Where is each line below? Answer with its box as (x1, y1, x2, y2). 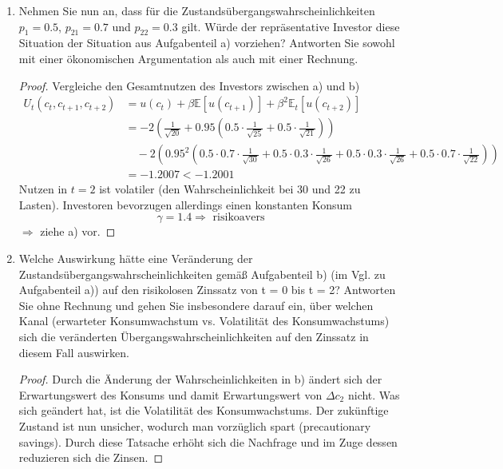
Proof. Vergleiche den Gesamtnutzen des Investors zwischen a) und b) (18, 77, 360, 93)
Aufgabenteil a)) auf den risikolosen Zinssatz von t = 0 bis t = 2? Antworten (18, 281, 396, 298)
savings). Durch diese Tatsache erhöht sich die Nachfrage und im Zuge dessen (18, 433, 398, 450)
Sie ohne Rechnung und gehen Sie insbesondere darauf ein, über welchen (18, 296, 374, 313)
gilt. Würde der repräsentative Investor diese (181, 18, 400, 34)
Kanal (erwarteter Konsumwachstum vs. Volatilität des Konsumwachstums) (18, 312, 390, 329)
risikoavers (212, 212, 265, 224)
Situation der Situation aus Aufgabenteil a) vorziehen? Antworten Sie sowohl (18, 34, 395, 51)
